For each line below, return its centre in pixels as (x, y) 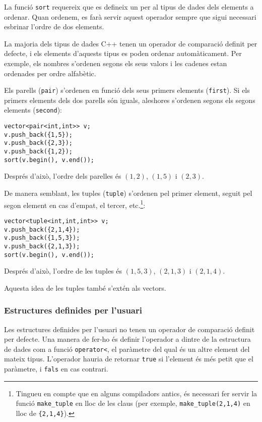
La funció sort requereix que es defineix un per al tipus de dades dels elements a (129, 7)
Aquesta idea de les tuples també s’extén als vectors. (85, 287)
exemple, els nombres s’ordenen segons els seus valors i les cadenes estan (116, 63)
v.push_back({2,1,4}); (42, 229)
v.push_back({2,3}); (39, 143)
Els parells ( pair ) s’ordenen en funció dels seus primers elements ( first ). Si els (127, 90)
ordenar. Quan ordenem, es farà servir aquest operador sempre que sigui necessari (130, 16)
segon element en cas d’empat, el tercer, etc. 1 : (75, 204)
